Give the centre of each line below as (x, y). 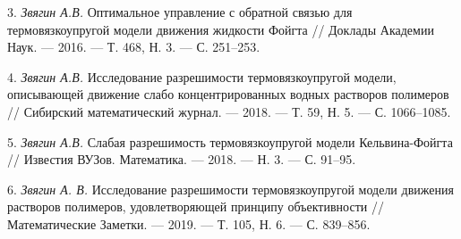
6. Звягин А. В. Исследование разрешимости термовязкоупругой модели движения (230, 189)
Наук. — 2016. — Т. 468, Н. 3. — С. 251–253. (134, 47)
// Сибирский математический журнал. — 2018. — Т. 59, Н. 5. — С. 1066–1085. (229, 111)
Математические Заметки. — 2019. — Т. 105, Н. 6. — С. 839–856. (189, 223)
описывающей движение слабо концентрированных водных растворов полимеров (228, 94)
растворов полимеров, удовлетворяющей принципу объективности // (196, 206)
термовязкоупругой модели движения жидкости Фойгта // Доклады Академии (221, 29)
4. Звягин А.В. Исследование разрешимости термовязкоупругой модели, (202, 76)
